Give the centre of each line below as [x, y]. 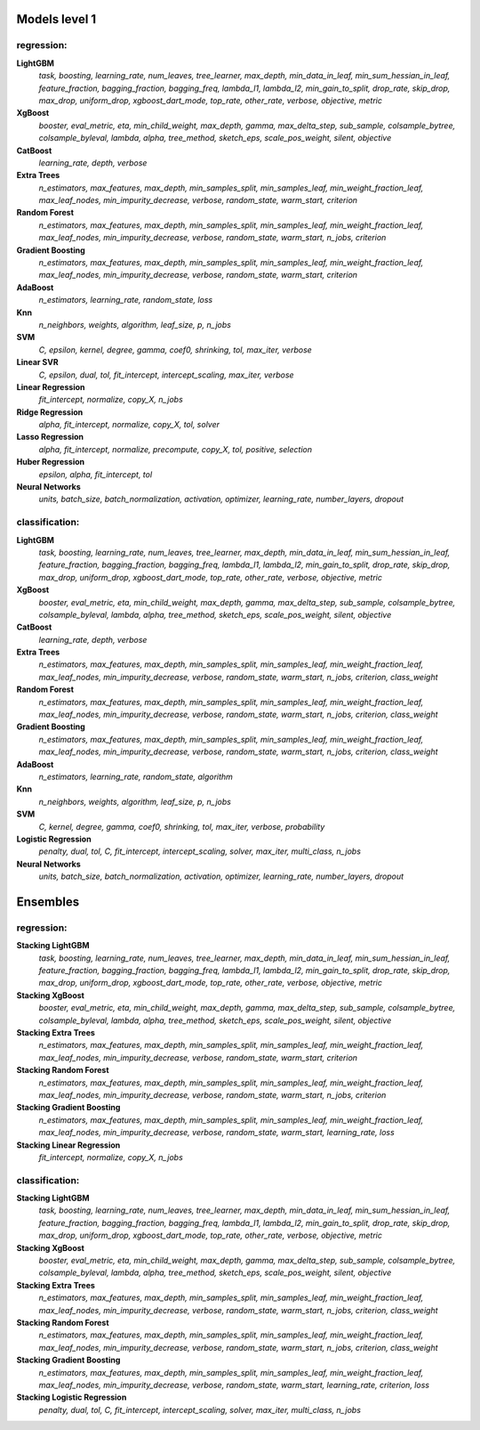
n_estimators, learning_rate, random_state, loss [126, 300]
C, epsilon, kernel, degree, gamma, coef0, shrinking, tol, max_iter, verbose [176, 349]
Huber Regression [51, 462]
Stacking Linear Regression [68, 1145]
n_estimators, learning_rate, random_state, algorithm [136, 776]
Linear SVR [37, 362]
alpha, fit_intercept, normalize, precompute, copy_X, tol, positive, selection [176, 449]
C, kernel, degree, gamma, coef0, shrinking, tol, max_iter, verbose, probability [182, 826]
